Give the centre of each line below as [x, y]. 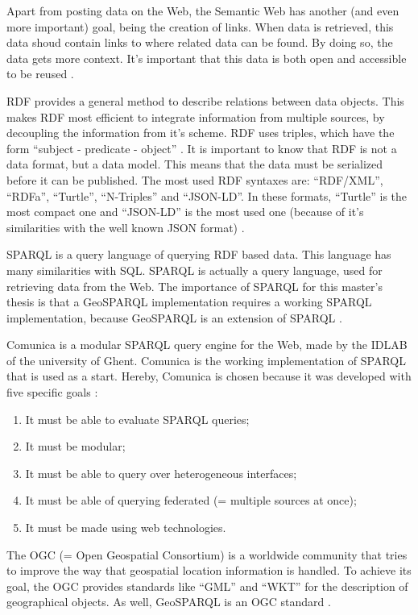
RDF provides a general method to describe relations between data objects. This [205, 100]
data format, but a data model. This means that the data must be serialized [195, 164]
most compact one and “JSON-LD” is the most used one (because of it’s [185, 212]
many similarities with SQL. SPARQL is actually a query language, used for [195, 270]
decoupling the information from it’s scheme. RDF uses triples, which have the [201, 133]
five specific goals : [52, 392]
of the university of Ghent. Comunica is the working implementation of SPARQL [206, 360]
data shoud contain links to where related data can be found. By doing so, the [200, 42]
